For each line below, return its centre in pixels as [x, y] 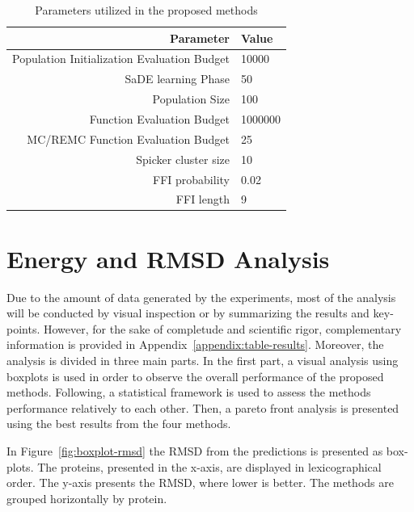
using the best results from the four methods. [119, 424]
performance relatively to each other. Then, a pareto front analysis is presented [203, 407]
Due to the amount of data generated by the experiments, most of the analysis [201, 297]
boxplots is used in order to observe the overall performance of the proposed [195, 376]
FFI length [203, 199]
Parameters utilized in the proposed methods [146, 10]
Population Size [191, 99]
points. [23, 328]
